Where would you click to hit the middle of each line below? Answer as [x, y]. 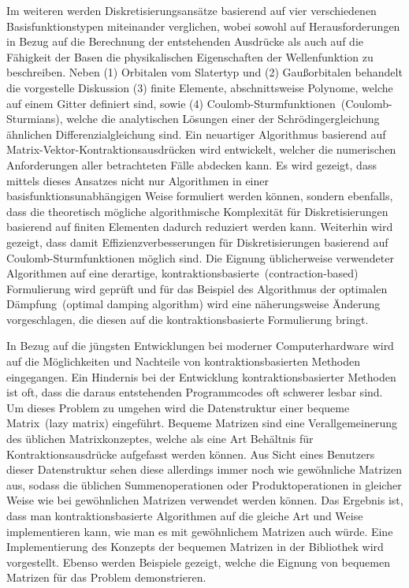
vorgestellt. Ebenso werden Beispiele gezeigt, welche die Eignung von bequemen [198, 562]
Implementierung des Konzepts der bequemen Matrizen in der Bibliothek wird [195, 547]
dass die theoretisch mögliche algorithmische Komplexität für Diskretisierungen [197, 211]
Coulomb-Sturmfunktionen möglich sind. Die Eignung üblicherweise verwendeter [200, 257]
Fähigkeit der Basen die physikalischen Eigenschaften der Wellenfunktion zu [190, 56]
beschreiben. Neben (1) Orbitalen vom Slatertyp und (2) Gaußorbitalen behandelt [204, 72]
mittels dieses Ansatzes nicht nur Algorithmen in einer [138, 180]
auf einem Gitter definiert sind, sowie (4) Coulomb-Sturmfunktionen [171, 103]
